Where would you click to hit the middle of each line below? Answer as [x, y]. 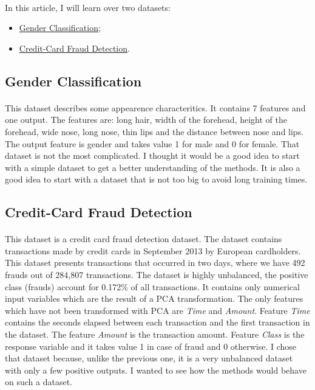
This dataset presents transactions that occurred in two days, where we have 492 [155, 263]
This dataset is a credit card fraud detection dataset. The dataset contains [144, 239]
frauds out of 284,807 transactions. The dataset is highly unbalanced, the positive [157, 275]
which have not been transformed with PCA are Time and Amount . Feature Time [157, 310]
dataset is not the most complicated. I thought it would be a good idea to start [152, 155]
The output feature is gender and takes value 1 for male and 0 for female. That [152, 143]
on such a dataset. [39, 382]
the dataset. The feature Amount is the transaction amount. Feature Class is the [155, 334]
